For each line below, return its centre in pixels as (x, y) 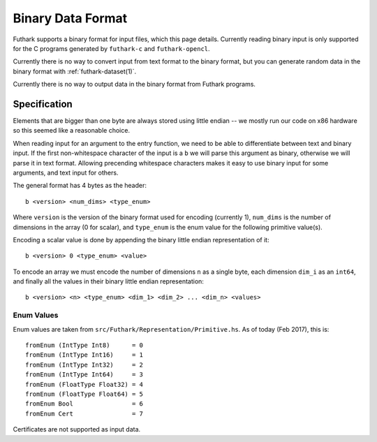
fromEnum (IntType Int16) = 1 (84, 355)
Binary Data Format (70, 18)
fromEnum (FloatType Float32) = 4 (84, 384)
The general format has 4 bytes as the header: (80, 186)
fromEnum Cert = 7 (84, 413)
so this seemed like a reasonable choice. (72, 131)
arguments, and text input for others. (66, 172)
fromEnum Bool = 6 (84, 404)
